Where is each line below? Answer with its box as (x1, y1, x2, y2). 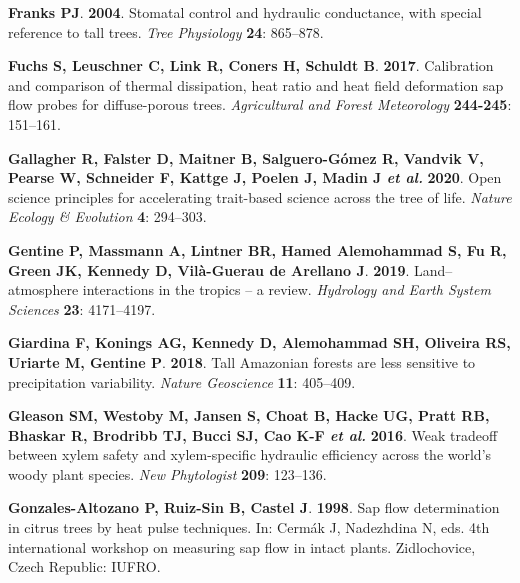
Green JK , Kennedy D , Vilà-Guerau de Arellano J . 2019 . (8, 259, 410, 280)
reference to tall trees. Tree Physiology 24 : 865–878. (8, 21, 324, 42)
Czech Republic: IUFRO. (8, 556, 161, 577)
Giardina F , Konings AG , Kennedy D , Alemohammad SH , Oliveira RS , (8, 332, 511, 353)
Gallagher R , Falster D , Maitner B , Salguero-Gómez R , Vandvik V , (8, 147, 484, 168)
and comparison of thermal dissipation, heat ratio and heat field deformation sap (8, 74, 504, 95)
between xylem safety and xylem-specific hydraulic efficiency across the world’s (8, 444, 492, 465)
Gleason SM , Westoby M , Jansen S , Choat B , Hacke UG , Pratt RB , (8, 405, 490, 426)
